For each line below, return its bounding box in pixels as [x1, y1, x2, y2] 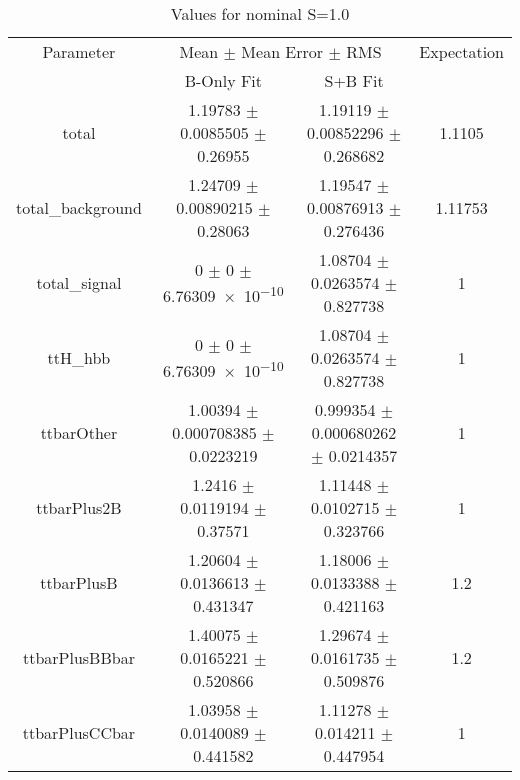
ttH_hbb [47, 346, 111, 369]
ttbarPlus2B [36, 496, 122, 519]
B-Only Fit [184, 69, 263, 92]
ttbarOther [40, 421, 118, 444]
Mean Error [241, 40, 324, 63]
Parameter [42, 40, 116, 63]
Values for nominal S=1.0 [170, 2, 350, 25]
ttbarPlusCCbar [22, 721, 136, 744]
